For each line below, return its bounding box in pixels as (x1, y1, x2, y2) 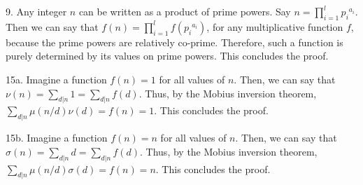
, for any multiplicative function (206, 19, 343, 34)
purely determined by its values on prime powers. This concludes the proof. (6, 48, 329, 63)
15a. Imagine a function (6, 71, 107, 86)
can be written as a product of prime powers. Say (78, 4, 291, 18)
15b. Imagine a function (6, 130, 108, 145)
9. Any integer (6, 4, 67, 18)
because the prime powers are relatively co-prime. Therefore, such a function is (6, 34, 343, 49)
